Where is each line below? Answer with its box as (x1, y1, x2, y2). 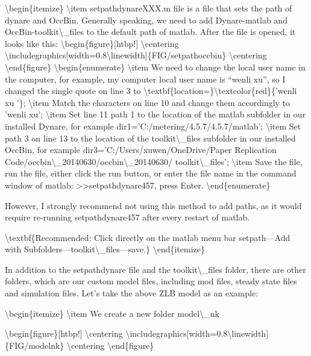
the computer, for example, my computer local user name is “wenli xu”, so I (5, 72, 286, 85)
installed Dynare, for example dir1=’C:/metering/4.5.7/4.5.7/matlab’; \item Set (5, 119, 301, 132)
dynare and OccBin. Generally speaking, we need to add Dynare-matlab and (5, 13, 287, 26)
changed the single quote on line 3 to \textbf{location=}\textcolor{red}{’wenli (5, 84, 297, 97)
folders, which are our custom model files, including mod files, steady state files (5, 275, 297, 287)
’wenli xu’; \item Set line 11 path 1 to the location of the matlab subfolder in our (5, 108, 306, 120)
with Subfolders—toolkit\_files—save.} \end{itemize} (5, 243, 206, 255)
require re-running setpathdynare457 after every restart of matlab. (5, 211, 250, 223)
